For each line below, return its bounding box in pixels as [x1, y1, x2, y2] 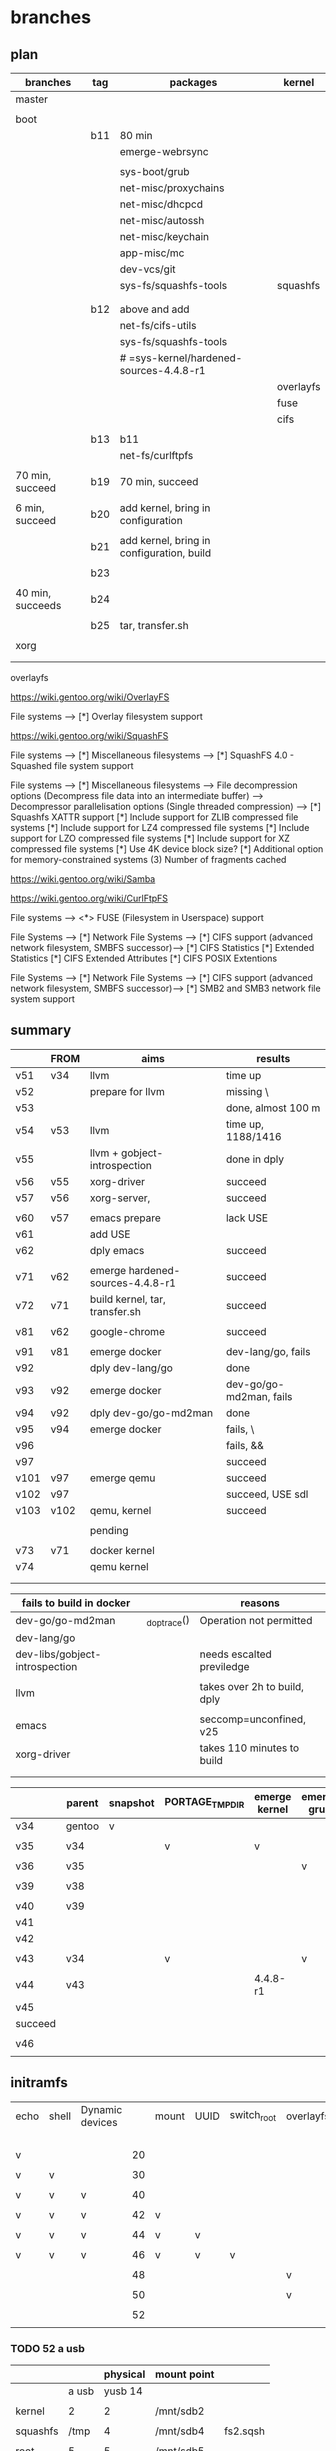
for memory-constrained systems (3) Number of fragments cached [10, 854, 287, 865]
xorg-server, [89, 1191, 151, 1205]
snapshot [108, 1796, 155, 1810]
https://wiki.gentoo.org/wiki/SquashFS [10, 730, 169, 741]
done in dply [225, 1152, 285, 1166]
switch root [229, 2108, 277, 2124]
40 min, [15, 586, 52, 600]
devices [80, 2115, 118, 2129]
